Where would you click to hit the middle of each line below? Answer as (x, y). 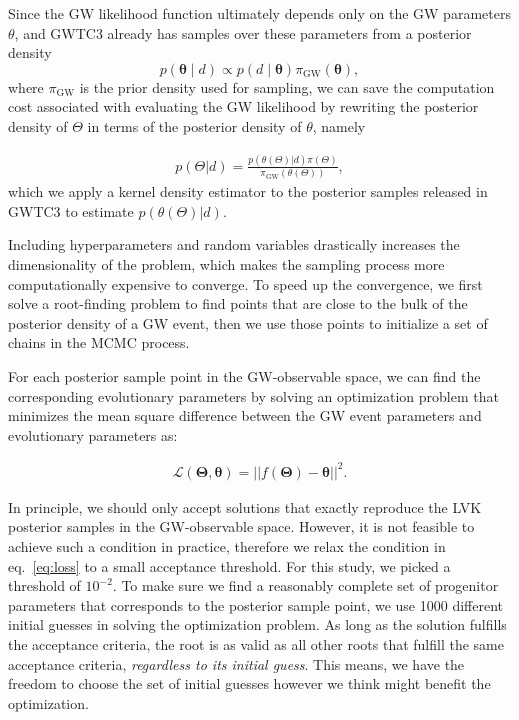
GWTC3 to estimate (71, 210)
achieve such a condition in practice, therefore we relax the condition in (227, 546)
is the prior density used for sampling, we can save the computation (287, 86)
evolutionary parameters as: (93, 434)
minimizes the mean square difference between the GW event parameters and (245, 415)
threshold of (44, 585)
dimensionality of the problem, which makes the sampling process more (226, 264)
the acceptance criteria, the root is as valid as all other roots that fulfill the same (256, 644)
